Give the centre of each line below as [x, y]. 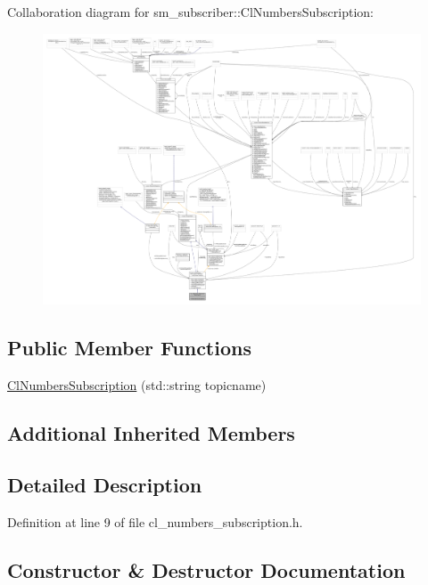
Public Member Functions [129, 347]
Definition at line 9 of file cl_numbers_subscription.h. [155, 522]
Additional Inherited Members [151, 432]
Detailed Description [105, 485]
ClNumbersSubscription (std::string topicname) [137, 384]
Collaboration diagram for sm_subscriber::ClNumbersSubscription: [191, 12]
